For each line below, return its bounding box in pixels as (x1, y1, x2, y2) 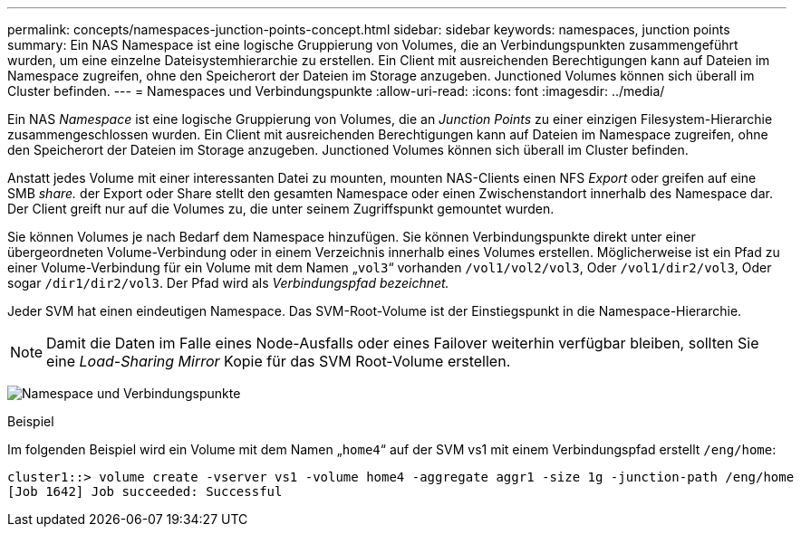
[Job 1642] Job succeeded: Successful (7, 484, 283, 499)
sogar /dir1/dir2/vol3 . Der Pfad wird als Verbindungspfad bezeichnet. (7, 275, 449, 291)
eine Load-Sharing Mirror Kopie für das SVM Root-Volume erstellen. (46, 352, 511, 370)
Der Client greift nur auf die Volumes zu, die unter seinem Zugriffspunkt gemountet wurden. (7, 201, 555, 216)
